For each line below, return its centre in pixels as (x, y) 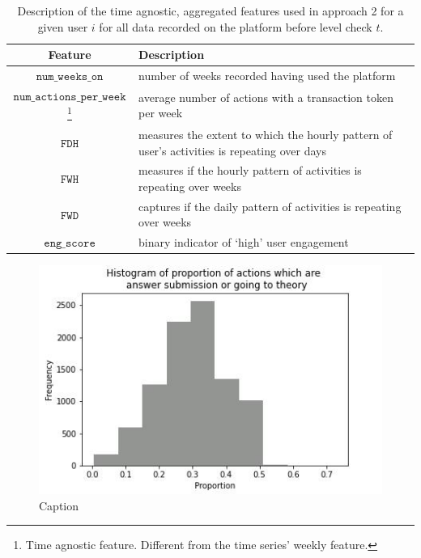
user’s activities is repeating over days (232, 150)
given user (63, 26)
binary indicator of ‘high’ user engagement (244, 242)
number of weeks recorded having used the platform (267, 76)
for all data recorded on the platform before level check (236, 26)
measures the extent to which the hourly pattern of (266, 134)
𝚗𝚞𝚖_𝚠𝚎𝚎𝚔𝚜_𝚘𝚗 (70, 77)
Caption (59, 505)
